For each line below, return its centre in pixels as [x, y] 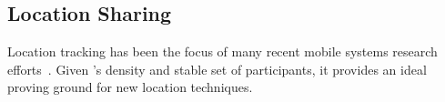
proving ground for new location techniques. [130, 87]
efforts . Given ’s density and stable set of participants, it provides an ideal [217, 69]
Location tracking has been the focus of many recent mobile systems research [222, 51]
